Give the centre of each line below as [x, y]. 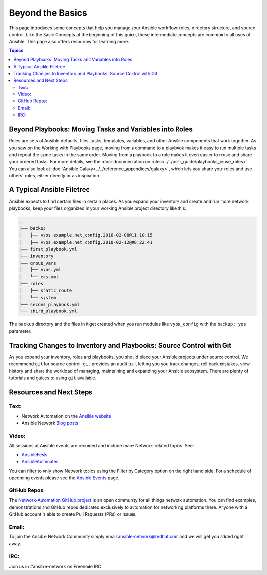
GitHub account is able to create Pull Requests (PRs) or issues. [73, 514]
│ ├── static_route [46, 291]
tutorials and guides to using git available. [53, 378]
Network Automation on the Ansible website [66, 416]
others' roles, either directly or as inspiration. [55, 176]
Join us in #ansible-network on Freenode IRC [55, 566]
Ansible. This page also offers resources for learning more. [69, 42]
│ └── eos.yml [39, 277]
